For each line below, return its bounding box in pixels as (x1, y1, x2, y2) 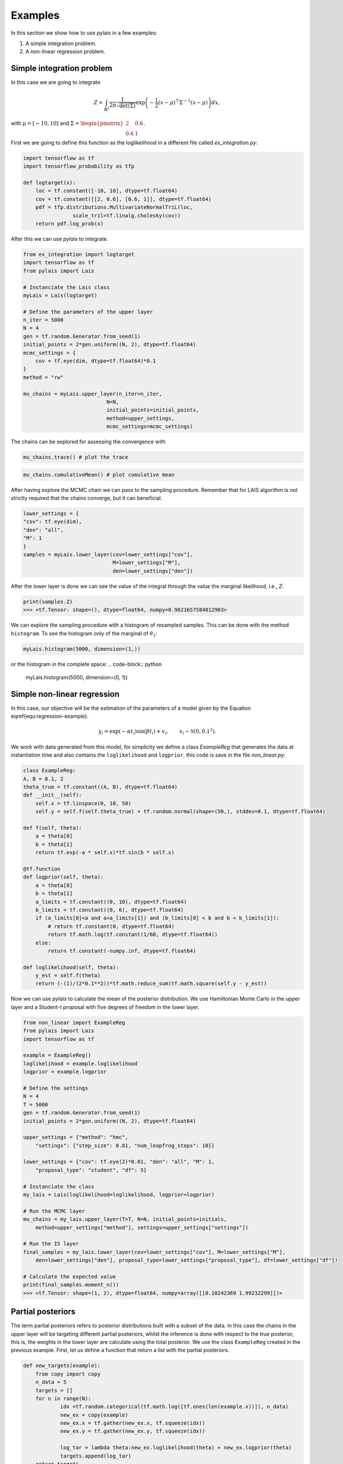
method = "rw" (23, 374, 64, 381)
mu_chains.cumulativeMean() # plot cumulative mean (23, 471, 175, 478)
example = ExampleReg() (23, 1052, 92, 1059)
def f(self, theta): (23, 825, 82, 832)
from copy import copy (35, 1370, 101, 1377)
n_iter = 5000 (23, 317, 64, 323)
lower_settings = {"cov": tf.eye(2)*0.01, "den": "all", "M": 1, (23, 1158, 215, 1165)
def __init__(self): (23, 792, 82, 799)
